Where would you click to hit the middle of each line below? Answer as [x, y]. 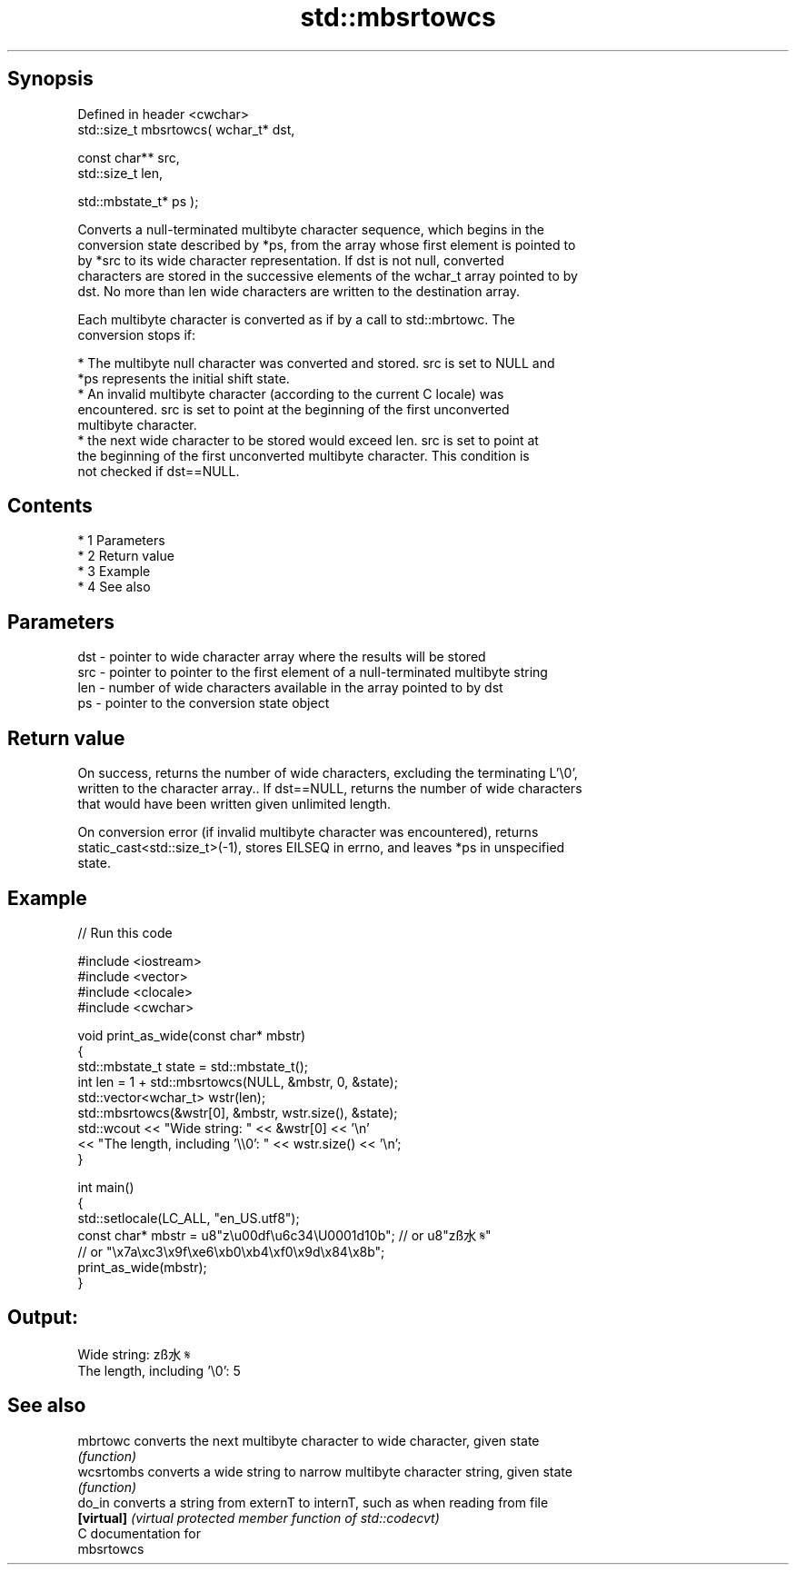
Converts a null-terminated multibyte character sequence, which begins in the [311, 229]
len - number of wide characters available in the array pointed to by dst [290, 688]
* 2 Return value [126, 556]
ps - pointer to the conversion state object [204, 703]
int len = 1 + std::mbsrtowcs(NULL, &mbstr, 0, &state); [238, 1081]
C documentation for [139, 1533]
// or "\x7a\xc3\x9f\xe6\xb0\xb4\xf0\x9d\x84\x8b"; [231, 1251]
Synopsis [50, 79]
